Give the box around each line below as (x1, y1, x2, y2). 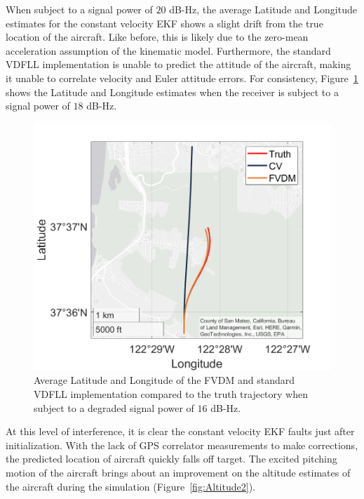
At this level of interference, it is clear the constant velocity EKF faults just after (6, 424, 355, 439)
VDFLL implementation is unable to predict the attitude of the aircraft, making (6, 57, 351, 72)
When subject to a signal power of (6, 2, 153, 16)
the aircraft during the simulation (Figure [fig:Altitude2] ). (6, 479, 255, 493)
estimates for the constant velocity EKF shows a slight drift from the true (6, 15, 323, 30)
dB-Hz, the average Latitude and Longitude (169, 2, 357, 16)
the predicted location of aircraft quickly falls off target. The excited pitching (6, 451, 337, 466)
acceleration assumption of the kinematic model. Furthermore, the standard (6, 43, 331, 58)
